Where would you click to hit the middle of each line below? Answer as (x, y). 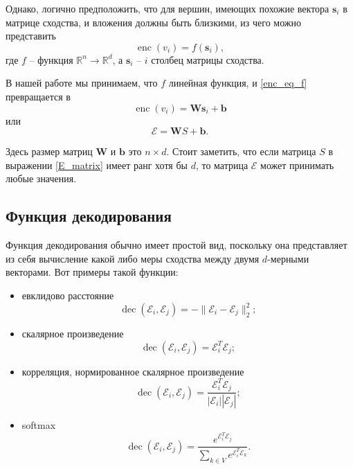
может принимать (297, 165)
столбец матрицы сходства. (208, 59)
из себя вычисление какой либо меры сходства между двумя (133, 258)
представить (31, 36)
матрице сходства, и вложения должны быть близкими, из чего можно (154, 22)
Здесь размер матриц (49, 151)
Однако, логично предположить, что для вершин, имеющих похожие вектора (168, 8)
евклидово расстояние (68, 295)
